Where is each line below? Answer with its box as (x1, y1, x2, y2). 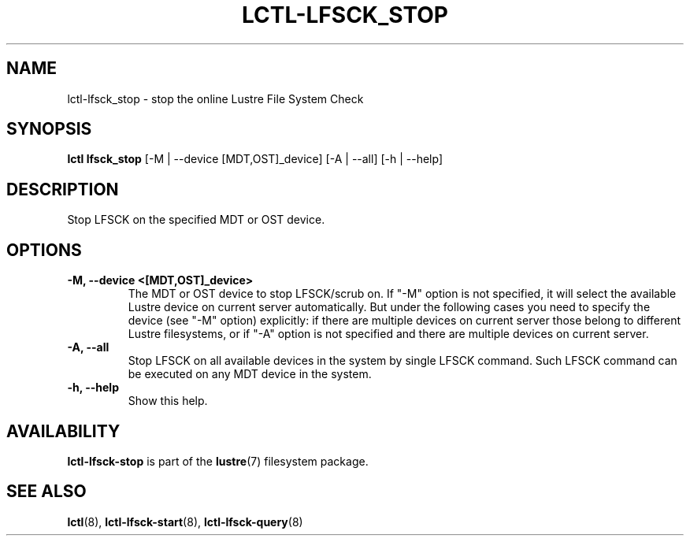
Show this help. (128, 394, 208, 408)
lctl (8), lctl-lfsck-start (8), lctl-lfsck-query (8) (67, 514, 303, 529)
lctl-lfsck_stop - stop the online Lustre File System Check (67, 91, 364, 106)
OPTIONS (6, 239, 82, 260)
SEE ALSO (6, 481, 87, 502)
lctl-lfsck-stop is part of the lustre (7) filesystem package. (67, 454, 369, 468)
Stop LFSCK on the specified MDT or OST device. (67, 213, 325, 227)
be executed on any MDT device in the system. (128, 367, 372, 381)
